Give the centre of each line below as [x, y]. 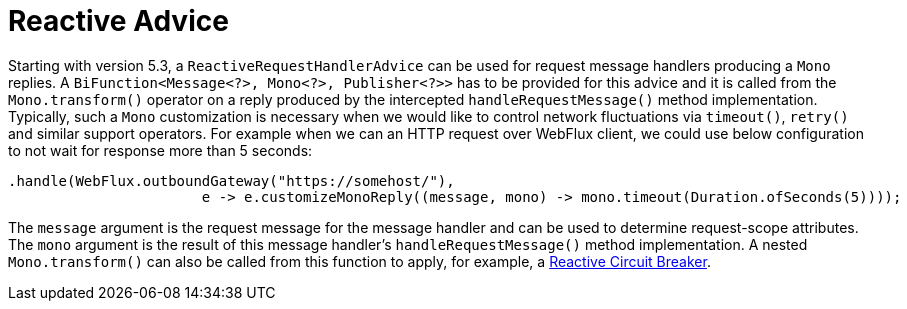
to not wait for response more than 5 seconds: [160, 150]
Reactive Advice [118, 21]
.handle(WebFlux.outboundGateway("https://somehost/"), [231, 180]
